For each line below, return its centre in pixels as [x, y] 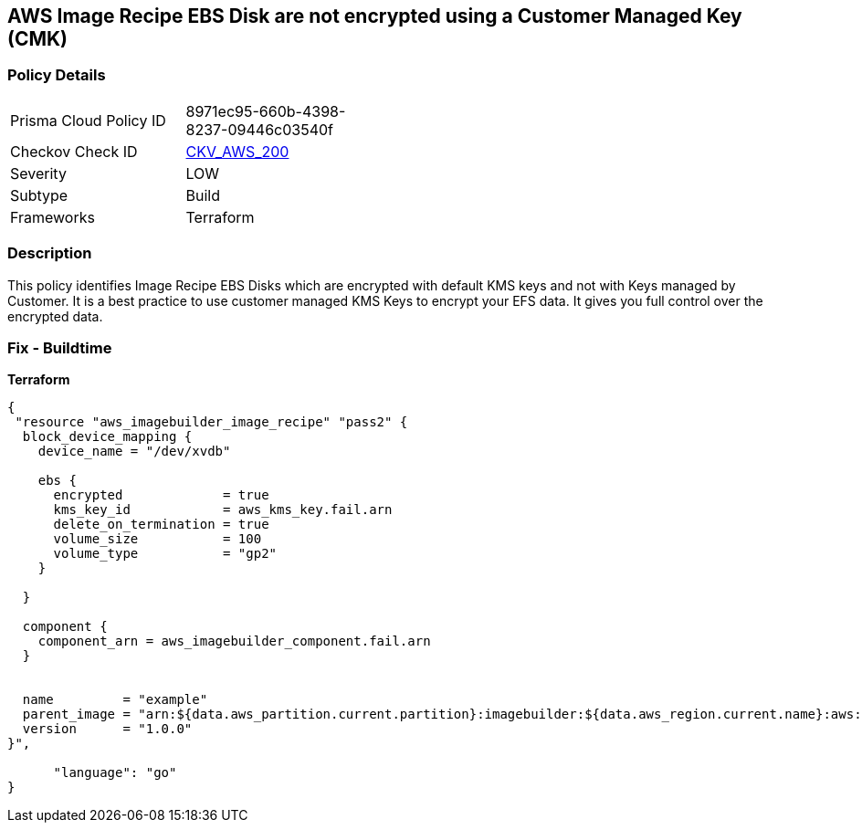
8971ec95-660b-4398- [266, 111]
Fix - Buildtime [60, 347]
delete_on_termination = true [161, 525]
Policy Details [57, 75]
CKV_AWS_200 [237, 151]
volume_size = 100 [158, 539]
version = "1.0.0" [107, 729]
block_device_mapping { [107, 437]
